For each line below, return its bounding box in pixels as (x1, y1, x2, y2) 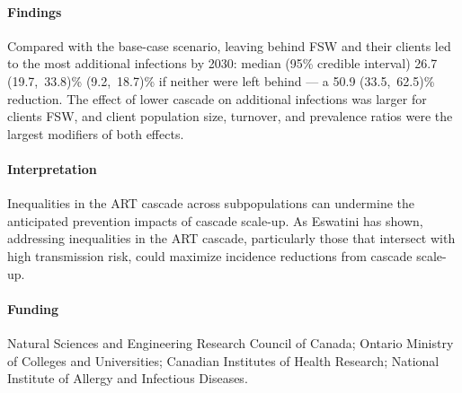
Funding (7, 299, 59, 318)
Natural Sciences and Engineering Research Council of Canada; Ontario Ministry (7, 333, 454, 352)
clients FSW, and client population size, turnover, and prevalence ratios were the (7, 107, 453, 126)
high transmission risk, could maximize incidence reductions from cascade (7, 246, 413, 265)
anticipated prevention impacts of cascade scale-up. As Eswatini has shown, (7, 211, 423, 230)
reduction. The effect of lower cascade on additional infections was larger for (7, 89, 427, 108)
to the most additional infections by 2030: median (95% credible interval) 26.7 (7, 54, 438, 73)
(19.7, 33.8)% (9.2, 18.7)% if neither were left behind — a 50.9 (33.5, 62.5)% (7, 71, 435, 90)
